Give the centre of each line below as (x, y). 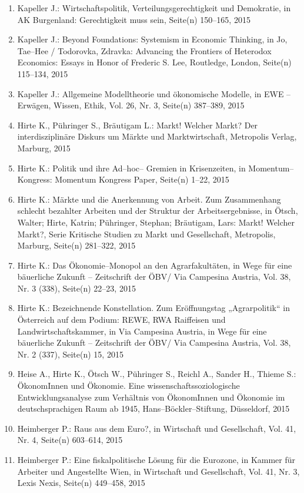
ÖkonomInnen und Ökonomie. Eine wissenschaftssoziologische (128, 386)
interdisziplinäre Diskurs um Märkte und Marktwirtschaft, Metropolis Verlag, (157, 136)
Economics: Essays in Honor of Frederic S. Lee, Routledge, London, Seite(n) (154, 62)
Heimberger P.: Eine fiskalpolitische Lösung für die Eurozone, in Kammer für (156, 459)
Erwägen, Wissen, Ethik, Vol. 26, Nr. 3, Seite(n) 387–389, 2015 (131, 105)
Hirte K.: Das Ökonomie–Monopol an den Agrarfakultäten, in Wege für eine (155, 265)
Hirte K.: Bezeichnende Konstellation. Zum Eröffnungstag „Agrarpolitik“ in (153, 308)
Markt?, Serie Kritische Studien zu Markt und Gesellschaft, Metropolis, (146, 234)
